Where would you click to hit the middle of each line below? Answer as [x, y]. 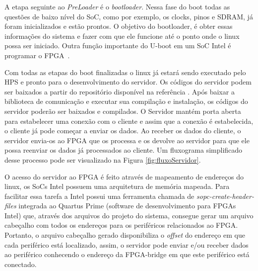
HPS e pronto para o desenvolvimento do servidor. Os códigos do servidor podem [128, 82]
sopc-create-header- [225, 196]
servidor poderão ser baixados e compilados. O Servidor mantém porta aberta [123, 111]
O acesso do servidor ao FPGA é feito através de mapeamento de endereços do [124, 176]
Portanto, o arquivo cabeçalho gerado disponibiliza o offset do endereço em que [125, 235]
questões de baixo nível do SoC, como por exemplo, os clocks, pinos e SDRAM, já [129, 16]
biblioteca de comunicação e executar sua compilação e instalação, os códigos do [126, 101]
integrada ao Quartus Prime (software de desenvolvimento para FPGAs [127, 206]
